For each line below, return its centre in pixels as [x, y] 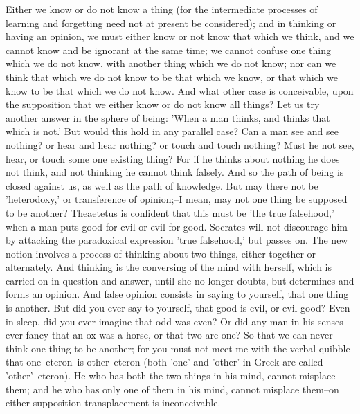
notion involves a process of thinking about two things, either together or [161, 253]
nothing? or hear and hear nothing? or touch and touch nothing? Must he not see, [180, 144]
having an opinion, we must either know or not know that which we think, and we [180, 36]
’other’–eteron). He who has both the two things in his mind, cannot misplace [171, 376]
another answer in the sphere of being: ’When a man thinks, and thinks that [168, 117]
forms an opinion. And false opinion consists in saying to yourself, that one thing [177, 294]
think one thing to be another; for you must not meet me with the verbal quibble [178, 348]
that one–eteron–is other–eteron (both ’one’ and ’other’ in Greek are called [164, 362]
